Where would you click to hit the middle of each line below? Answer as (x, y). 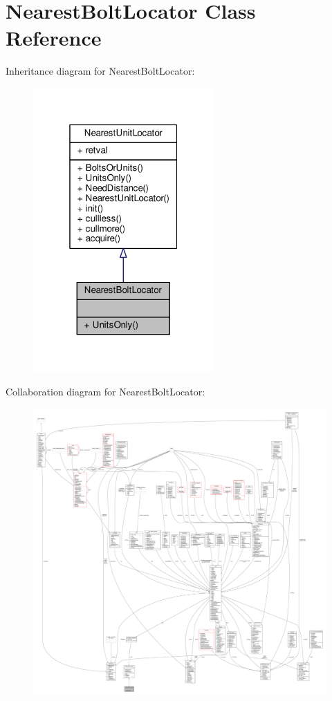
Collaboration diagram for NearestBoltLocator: (105, 391)
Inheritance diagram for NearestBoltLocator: (100, 71)
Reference (54, 38)
